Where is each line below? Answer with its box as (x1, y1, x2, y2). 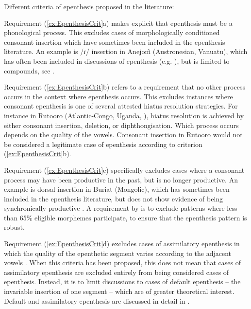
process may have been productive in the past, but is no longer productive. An (4, 174, 238, 184)
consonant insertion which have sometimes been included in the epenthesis (4, 36, 225, 47)
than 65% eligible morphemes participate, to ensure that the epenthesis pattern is (4, 212, 247, 222)
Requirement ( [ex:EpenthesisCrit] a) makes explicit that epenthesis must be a (4, 18, 233, 28)
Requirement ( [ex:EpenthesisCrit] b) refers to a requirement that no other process (4, 82, 245, 92)
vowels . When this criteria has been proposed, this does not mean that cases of (4, 257, 241, 268)
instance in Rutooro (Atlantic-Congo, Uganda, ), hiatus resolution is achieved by (4, 110, 244, 120)
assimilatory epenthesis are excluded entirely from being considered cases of (4, 267, 229, 277)
